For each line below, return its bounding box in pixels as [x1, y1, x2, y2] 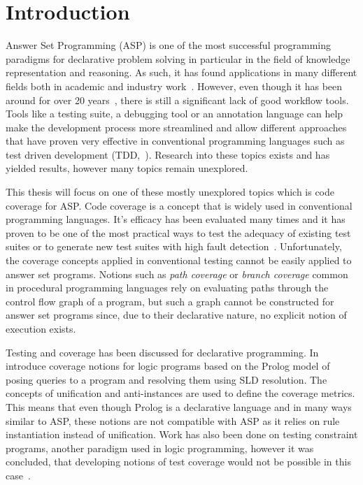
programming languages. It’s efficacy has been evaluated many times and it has [6, 212, 346, 226]
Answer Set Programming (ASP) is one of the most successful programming [6, 38, 331, 52]
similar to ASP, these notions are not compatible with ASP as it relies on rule [6, 413, 340, 428]
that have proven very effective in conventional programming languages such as [6, 133, 345, 148]
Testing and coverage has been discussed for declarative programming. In [6, 345, 319, 359]
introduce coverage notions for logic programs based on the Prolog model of [6, 359, 330, 373]
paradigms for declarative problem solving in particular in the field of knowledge [6, 51, 350, 66]
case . [6, 468, 31, 482]
